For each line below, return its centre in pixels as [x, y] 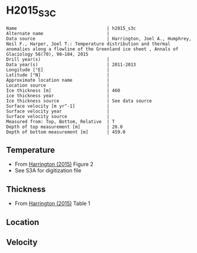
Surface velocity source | [58, 116]
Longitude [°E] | [58, 70]
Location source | [58, 85]
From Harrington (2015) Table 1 [52, 204]
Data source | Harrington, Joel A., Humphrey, [99, 39]
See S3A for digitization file [48, 171]
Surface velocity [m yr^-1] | [58, 106]
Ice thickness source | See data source [79, 101]
